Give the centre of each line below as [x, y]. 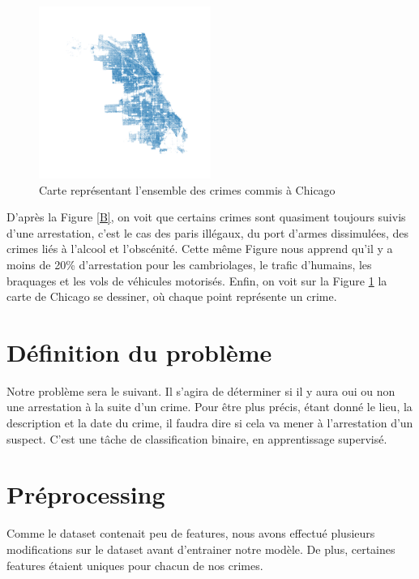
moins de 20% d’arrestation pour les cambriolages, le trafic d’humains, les [189, 264]
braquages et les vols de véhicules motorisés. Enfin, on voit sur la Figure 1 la [197, 280]
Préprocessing [86, 494]
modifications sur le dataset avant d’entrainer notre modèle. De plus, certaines [201, 549]
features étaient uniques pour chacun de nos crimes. [135, 565]
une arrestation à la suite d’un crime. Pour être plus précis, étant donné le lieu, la [209, 407]
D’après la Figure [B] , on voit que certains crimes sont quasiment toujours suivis [206, 217]
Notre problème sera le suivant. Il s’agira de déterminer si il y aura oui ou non [201, 390]
